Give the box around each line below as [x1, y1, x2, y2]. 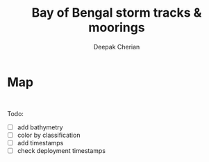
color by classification [17, 131, 81, 139]
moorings [88, 19, 145, 35]
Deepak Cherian [93, 42, 140, 51]
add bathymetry [17, 123, 64, 131]
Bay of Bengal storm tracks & [31, 5, 202, 21]
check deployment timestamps [17, 146, 106, 154]
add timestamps [17, 138, 64, 147]
